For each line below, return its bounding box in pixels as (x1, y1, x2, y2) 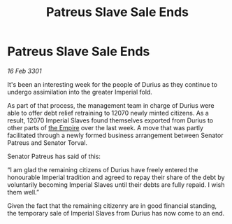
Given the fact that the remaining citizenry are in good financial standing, (7, 201, 217, 210)
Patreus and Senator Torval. (7, 138, 88, 147)
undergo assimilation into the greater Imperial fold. (7, 87, 152, 96)
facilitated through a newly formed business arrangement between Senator (7, 131, 224, 139)
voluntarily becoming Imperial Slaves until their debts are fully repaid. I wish (7, 180, 225, 189)
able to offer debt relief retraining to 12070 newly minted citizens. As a (7, 108, 210, 117)
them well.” (7, 188, 40, 196)
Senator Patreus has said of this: (7, 152, 101, 160)
